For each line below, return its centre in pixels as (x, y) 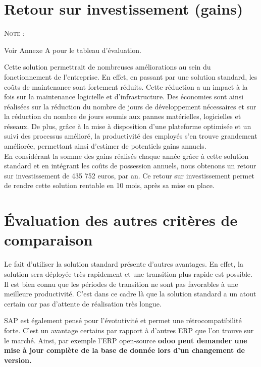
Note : (14, 33)
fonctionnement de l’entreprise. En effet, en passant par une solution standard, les (131, 76)
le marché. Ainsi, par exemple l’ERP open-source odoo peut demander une (126, 340)
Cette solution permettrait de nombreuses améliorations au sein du (108, 67)
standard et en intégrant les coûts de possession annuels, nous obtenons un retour (130, 166)
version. (18, 360)
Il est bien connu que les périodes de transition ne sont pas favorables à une (121, 284)
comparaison (48, 240)
